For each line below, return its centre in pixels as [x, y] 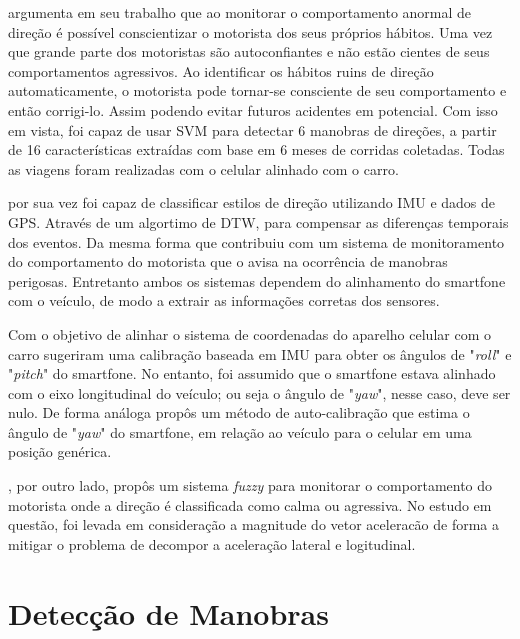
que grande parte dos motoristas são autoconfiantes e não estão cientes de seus [249, 51]
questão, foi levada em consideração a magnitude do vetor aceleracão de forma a [254, 524]
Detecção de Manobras [168, 612]
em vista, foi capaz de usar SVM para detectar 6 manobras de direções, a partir [252, 129]
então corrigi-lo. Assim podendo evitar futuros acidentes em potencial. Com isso [253, 109]
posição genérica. [60, 451]
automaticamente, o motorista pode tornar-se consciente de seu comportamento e [257, 90]
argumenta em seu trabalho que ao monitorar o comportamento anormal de [240, 12]
